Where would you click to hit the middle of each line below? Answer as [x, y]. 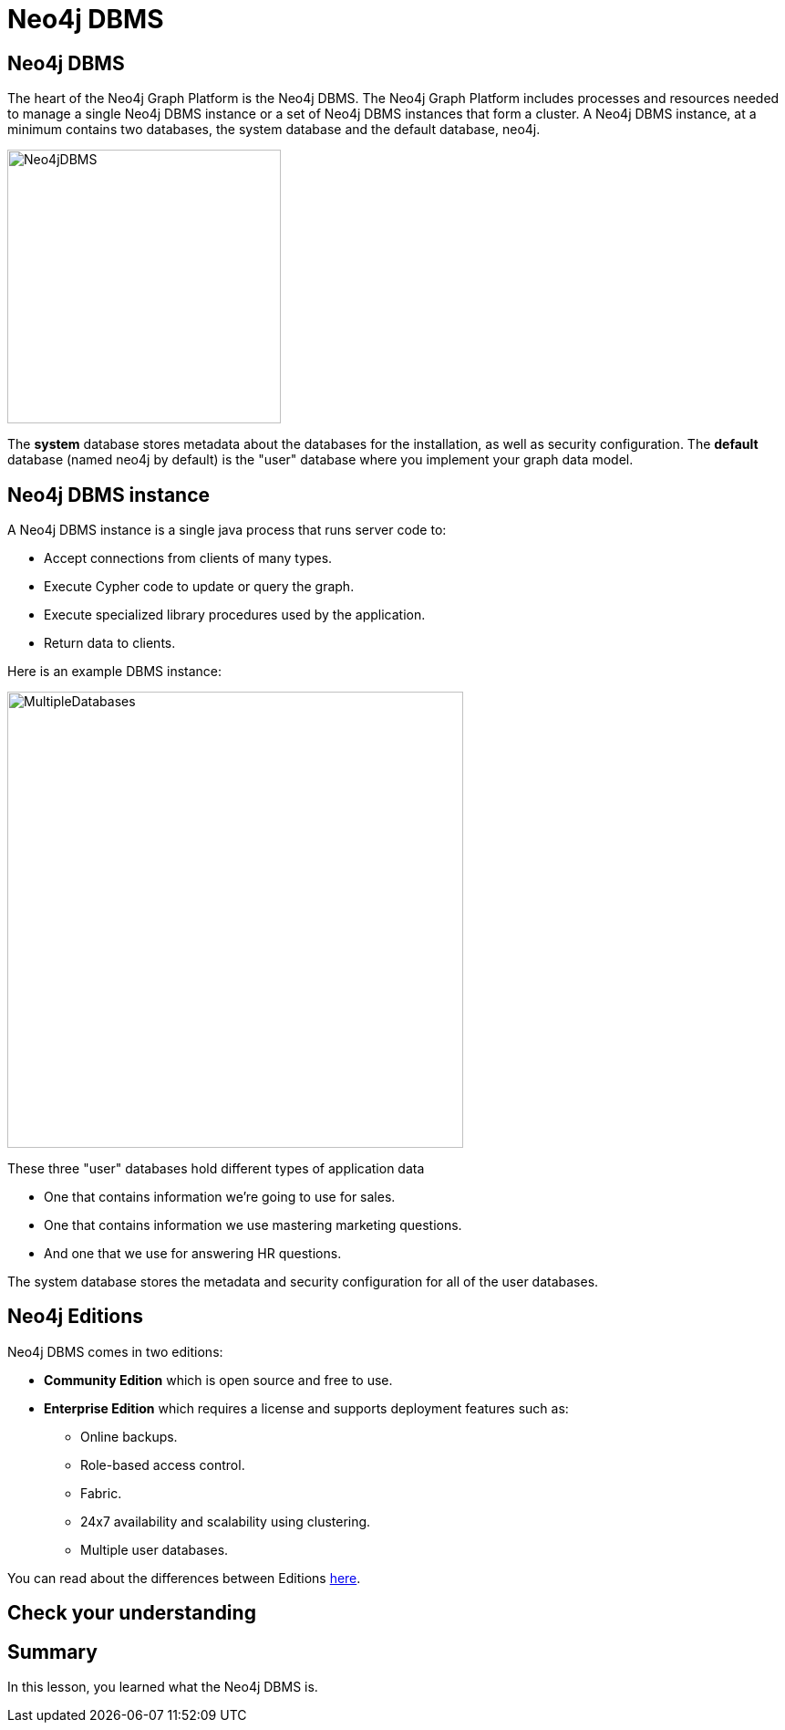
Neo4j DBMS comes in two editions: [115, 1351]
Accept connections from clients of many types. [188, 558]
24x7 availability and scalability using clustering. [226, 1521]
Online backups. [129, 1436]
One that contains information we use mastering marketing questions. [253, 1225]
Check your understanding [132, 1613]
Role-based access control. [163, 1464]
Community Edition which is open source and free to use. [218, 1380]
